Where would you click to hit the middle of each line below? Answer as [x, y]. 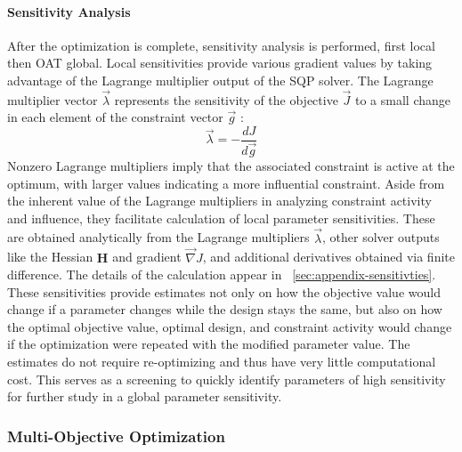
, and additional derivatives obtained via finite [328, 257]
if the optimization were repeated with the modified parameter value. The [209, 344]
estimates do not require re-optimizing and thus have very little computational [222, 362]
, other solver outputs [381, 237]
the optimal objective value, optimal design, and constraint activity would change [230, 326]
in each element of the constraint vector [115, 117]
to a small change [403, 99]
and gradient [147, 257]
